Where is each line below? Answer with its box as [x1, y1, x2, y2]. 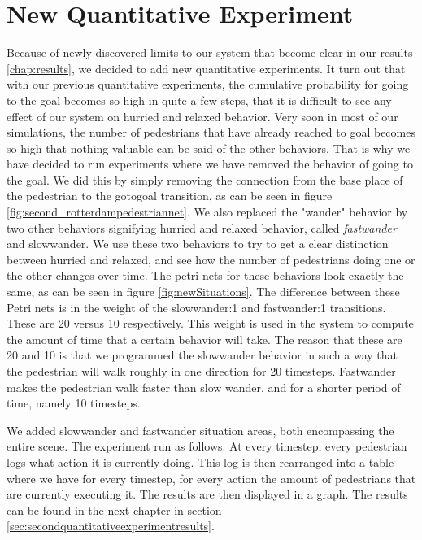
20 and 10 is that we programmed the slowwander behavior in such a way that [7, 346, 398, 364]
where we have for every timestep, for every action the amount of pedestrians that [7, 469, 416, 486]
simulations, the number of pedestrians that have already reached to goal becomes [7, 124, 415, 141]
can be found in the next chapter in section [7, 501, 222, 518]
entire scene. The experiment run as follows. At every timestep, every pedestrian [7, 438, 407, 455]
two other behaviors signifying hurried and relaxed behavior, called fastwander [7, 219, 397, 236]
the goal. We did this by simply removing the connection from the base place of [7, 171, 403, 188]
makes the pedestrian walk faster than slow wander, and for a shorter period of [7, 378, 401, 395]
